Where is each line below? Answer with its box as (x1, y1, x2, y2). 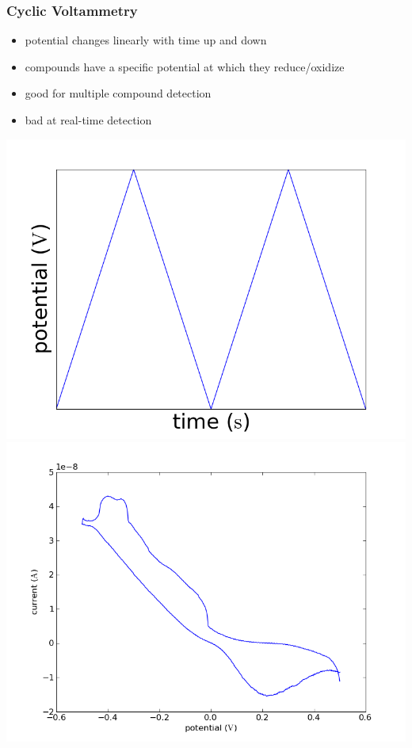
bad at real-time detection (25, 112, 152, 128)
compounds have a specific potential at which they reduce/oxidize (25, 58, 345, 74)
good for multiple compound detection (25, 85, 212, 101)
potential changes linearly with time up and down (25, 32, 267, 48)
